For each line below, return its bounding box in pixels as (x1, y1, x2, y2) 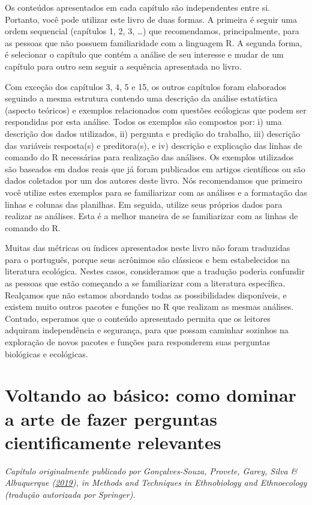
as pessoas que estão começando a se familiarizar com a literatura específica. (5, 277, 286, 289)
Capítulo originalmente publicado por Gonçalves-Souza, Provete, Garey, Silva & (5, 464, 298, 477)
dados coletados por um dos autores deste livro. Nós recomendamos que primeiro (5, 174, 302, 187)
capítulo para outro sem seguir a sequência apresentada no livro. (5, 59, 242, 72)
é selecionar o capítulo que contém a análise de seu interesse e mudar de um (5, 48, 284, 61)
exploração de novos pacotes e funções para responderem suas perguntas (5, 336, 271, 348)
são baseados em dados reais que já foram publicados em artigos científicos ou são (5, 162, 305, 175)
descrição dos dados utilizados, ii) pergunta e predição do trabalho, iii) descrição (5, 127, 301, 139)
